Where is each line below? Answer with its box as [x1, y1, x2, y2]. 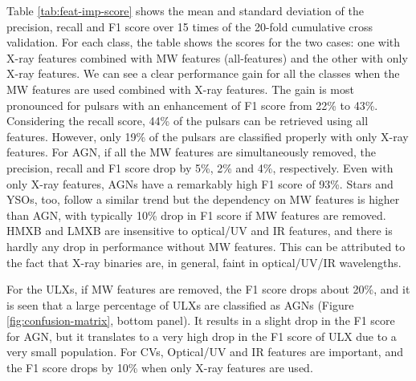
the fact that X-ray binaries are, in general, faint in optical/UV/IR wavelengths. [6, 253, 402, 270]
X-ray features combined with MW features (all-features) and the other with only [6, 49, 408, 66]
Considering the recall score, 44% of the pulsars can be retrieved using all [6, 112, 369, 129]
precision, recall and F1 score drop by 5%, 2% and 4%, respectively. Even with [6, 159, 394, 176]
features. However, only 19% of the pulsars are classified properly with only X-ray [6, 128, 409, 144]
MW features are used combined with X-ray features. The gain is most [6, 80, 354, 97]
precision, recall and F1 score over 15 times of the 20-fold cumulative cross [6, 18, 373, 34]
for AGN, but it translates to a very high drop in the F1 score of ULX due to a [6, 327, 397, 344]
